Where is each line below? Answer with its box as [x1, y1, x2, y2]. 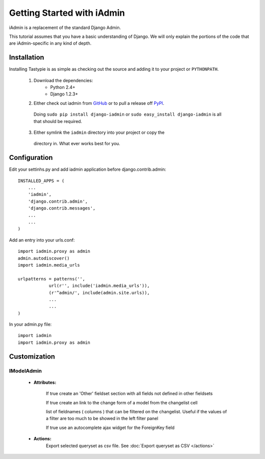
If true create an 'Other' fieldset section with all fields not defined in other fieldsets [46, 391, 213, 397]
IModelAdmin [9, 367, 42, 374]
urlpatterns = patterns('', [18, 276, 85, 281]
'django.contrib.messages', [27, 206, 96, 211]
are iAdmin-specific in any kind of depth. [9, 40, 92, 46]
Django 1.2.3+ [50, 91, 79, 97]
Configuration [9, 153, 53, 162]
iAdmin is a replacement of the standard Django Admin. [9, 25, 121, 31]
